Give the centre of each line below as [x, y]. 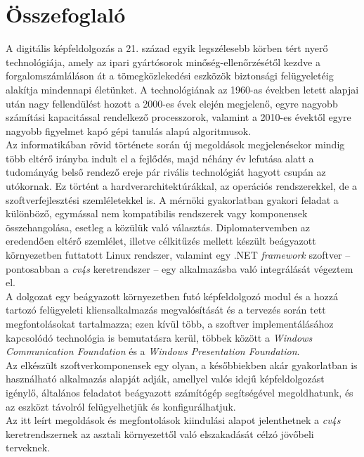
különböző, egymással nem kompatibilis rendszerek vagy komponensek [157, 213]
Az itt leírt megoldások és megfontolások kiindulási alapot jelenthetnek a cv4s [173, 420]
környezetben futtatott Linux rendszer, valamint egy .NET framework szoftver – [178, 255]
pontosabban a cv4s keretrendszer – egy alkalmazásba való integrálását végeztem [180, 268]
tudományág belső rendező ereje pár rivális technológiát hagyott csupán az [166, 172]
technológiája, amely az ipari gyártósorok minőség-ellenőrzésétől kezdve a [163, 62]
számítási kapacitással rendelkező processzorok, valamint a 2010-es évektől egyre [178, 117]
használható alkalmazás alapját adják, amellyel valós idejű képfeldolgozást [165, 379]
